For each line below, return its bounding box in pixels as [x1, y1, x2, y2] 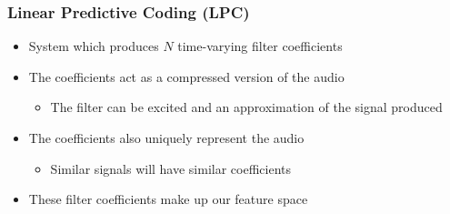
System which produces [28, 36, 159, 56]
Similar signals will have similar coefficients [50, 158, 292, 178]
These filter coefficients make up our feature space [28, 189, 308, 209]
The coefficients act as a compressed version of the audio [28, 66, 345, 86]
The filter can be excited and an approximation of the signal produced [50, 97, 443, 117]
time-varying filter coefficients [177, 36, 343, 56]
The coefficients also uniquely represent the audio [28, 128, 305, 147]
